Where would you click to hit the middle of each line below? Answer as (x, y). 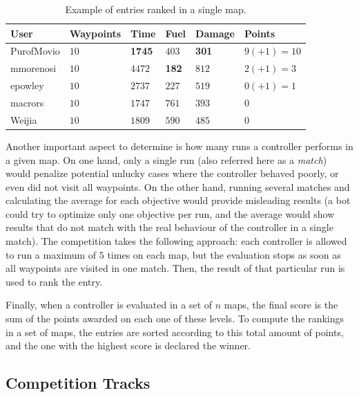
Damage (215, 33)
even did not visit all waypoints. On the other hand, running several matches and (178, 186)
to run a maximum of (51, 254)
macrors (27, 102)
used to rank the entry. (54, 281)
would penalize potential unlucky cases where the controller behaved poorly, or (172, 173)
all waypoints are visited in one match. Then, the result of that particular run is (175, 268)
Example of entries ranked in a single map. (156, 9)
